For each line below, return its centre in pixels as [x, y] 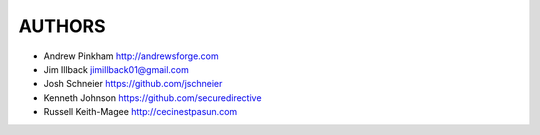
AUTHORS [62, 26]
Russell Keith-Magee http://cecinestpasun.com [140, 112]
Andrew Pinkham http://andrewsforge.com [131, 56]
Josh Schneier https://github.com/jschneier [133, 84]
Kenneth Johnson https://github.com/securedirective [152, 97]
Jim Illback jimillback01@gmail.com [116, 69]
